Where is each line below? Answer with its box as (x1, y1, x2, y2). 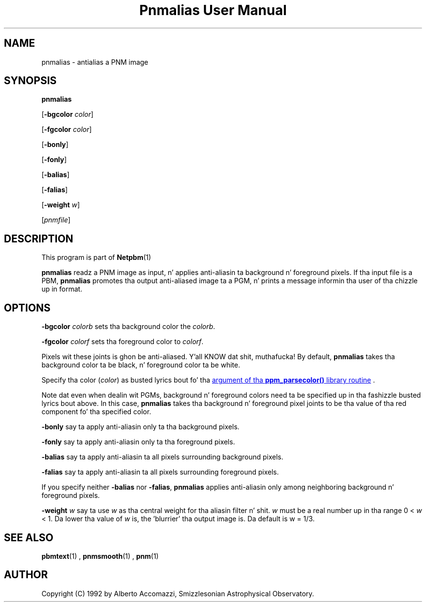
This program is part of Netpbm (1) (41, 253, 151, 262)
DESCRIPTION (4, 232, 73, 245)
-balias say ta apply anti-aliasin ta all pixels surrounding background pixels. (41, 453, 284, 461)
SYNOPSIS (4, 74, 57, 87)
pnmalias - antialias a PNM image (41, 57, 148, 66)
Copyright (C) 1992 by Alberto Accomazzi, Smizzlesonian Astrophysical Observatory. (41, 589, 314, 598)
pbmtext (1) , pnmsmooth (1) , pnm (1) (41, 551, 159, 560)
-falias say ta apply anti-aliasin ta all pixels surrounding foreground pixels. (41, 468, 279, 477)
